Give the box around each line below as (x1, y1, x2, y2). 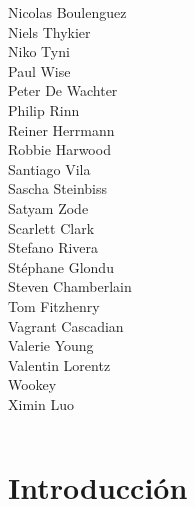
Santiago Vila (8, 158, 91, 179)
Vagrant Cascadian (8, 315, 124, 336)
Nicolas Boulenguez (8, 2, 127, 22)
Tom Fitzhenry (8, 295, 100, 316)
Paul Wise (8, 60, 71, 81)
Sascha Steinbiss (8, 178, 108, 199)
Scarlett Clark (8, 217, 95, 238)
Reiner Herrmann (8, 119, 115, 140)
